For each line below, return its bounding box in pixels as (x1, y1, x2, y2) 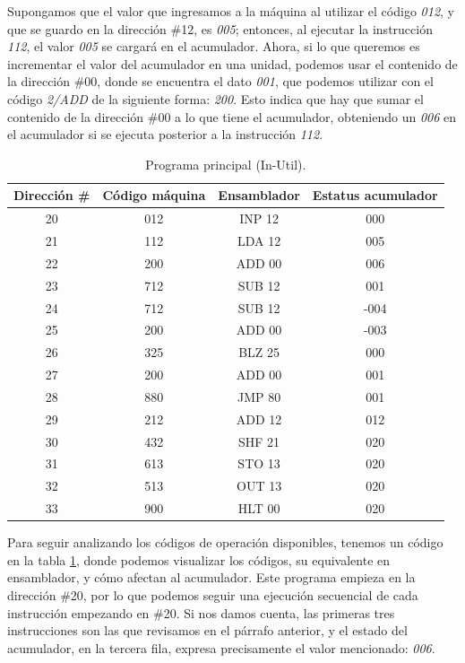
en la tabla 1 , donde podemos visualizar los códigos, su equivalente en (7, 550, 391, 569)
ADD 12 (236, 409, 282, 428)
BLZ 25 (238, 343, 280, 362)
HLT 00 (237, 499, 280, 518)
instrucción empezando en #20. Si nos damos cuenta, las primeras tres (7, 603, 395, 622)
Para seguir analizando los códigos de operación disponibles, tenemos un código (7, 533, 443, 552)
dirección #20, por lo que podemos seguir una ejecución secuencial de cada (7, 586, 418, 605)
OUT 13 (237, 476, 282, 495)
